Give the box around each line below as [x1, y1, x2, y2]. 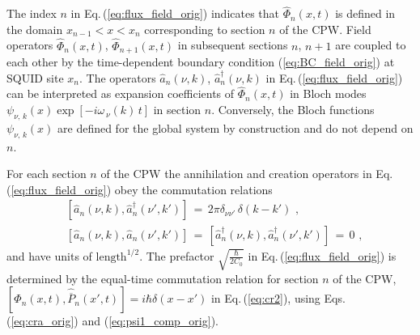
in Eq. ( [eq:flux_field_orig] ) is [248, 247, 397, 264]
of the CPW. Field [279, 20, 371, 37]
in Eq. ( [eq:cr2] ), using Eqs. [210, 290, 346, 307]
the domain [6, 20, 63, 37]
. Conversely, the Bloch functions [211, 101, 375, 118]
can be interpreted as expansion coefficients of [6, 85, 235, 102]
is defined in [335, 5, 396, 22]
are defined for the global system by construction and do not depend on [57, 119, 414, 136]
